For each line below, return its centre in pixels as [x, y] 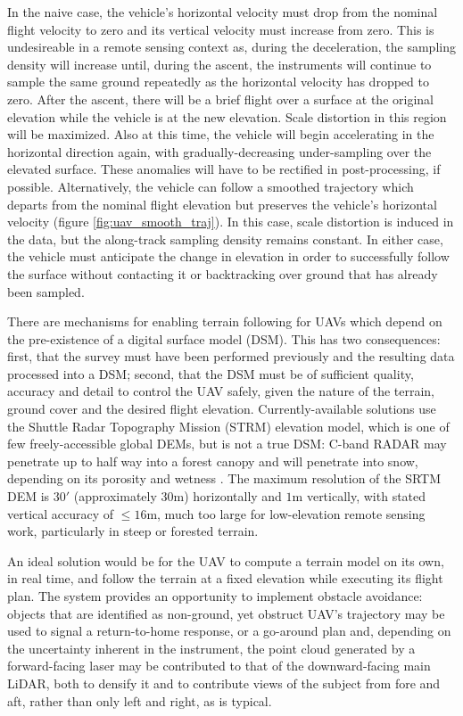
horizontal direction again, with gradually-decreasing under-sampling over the [219, 151]
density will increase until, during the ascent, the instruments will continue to [219, 64]
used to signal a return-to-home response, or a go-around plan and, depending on [229, 631]
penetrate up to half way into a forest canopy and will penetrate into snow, [213, 461]
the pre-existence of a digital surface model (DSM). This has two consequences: [224, 338]
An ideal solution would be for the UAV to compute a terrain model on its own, [226, 560]
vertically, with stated [366, 496]
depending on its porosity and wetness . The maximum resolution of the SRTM [224, 478]
